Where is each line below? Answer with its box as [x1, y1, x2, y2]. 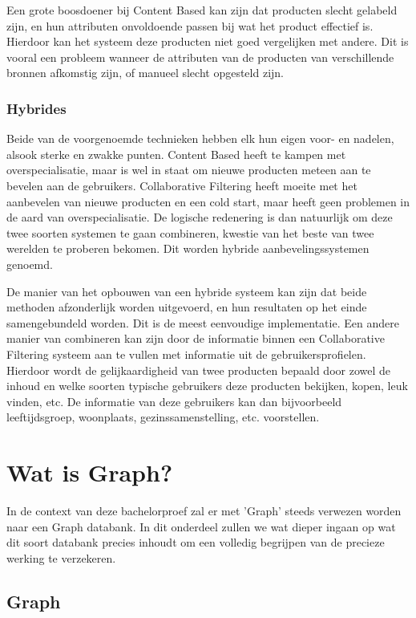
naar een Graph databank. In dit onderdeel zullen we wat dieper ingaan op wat [6, 518, 396, 535]
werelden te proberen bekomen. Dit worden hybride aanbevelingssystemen [6, 240, 370, 257]
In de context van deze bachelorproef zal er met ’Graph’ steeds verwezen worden [6, 502, 402, 518]
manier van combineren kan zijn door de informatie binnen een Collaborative [6, 330, 385, 347]
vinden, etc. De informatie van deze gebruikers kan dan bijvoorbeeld [6, 392, 342, 409]
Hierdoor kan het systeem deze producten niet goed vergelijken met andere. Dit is [6, 33, 409, 50]
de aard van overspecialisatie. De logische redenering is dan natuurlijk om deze [6, 209, 393, 226]
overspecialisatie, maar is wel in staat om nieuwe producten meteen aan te [6, 161, 371, 178]
